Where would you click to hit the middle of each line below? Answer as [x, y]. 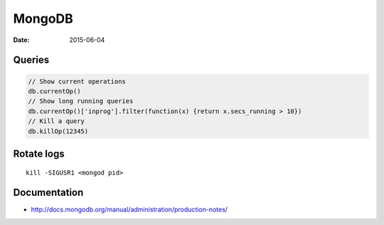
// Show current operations [77, 81]
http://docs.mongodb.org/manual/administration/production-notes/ [129, 209]
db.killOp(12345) [58, 131]
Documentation [48, 193]
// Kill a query [57, 121]
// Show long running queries [81, 101]
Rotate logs [39, 153]
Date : [21, 40]
